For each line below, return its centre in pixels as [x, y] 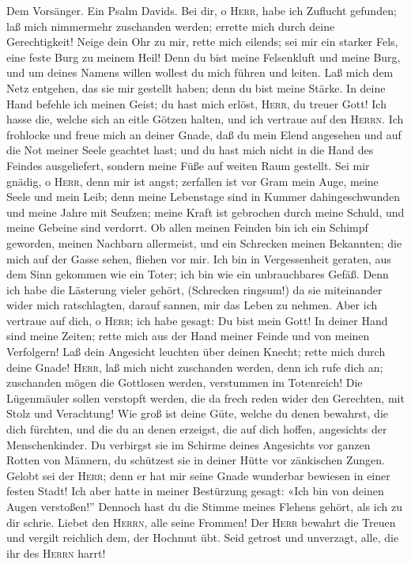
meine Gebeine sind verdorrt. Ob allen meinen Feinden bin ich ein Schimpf [187, 227]
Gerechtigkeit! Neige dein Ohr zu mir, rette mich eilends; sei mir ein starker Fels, [202, 42]
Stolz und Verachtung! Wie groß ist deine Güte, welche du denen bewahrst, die [197, 413]
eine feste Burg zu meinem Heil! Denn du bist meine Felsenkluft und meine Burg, [204, 57]
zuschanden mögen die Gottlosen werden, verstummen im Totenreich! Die [185, 382]
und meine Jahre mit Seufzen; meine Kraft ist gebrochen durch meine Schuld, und [205, 212]
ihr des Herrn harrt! [56, 553]
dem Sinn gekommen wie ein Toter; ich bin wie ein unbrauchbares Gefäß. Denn [198, 274]
